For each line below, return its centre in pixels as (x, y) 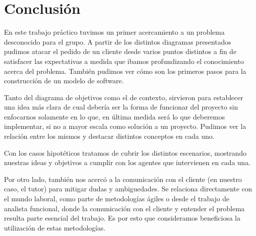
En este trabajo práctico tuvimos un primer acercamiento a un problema (114, 32)
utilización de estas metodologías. (55, 227)
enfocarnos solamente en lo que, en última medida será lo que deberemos (115, 116)
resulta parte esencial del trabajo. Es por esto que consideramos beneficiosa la (122, 218)
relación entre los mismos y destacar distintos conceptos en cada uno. (109, 136)
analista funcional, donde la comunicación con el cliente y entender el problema (125, 208)
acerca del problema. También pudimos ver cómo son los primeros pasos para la (125, 71)
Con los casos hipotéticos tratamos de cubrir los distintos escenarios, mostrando (125, 152)
